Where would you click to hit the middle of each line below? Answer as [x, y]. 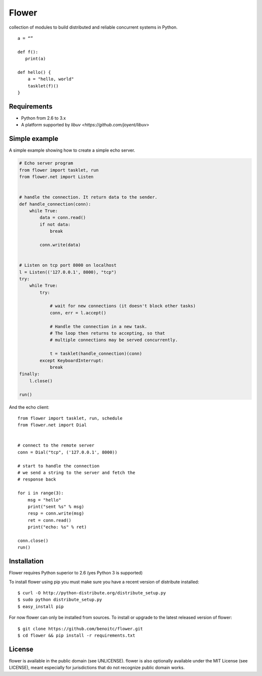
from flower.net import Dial [52, 425]
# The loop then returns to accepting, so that [107, 333]
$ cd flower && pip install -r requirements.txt [76, 635]
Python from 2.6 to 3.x [43, 118]
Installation [26, 561]
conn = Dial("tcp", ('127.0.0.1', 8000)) [67, 452]
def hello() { [34, 72]
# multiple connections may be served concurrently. [114, 340]
